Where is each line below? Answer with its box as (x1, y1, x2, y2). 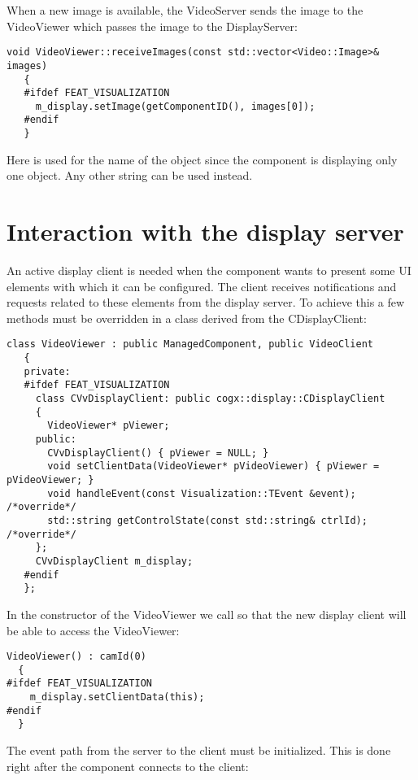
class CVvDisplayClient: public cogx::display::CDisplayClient (35, 393, 385, 405)
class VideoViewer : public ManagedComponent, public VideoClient (7, 338, 374, 351)
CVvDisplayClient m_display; (35, 555, 194, 567)
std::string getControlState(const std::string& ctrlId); (47, 515, 368, 526)
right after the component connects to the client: (7, 757, 249, 774)
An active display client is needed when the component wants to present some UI (7, 262, 411, 279)
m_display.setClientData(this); (29, 691, 205, 704)
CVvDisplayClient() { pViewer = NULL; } (47, 447, 269, 459)
